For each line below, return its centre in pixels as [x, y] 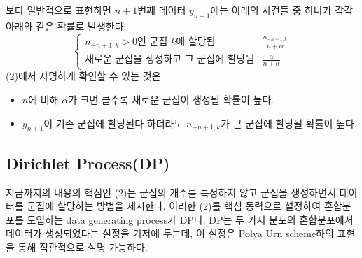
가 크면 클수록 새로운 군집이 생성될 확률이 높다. [171, 99]
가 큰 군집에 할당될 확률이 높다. [289, 123]
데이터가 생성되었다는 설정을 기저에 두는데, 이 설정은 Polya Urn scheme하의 [170, 233]
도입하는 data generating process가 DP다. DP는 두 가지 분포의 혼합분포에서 [190, 219]
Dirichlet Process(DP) [88, 163]
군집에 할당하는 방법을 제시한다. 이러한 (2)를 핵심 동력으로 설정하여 [174, 206]
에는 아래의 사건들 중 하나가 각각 [282, 10]
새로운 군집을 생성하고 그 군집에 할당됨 [170, 60]
